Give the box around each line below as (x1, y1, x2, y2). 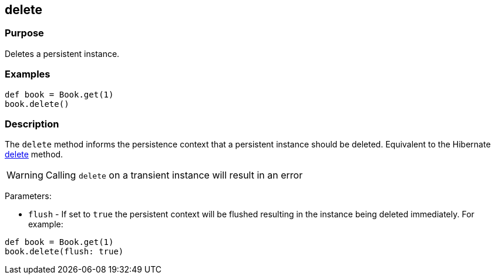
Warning (6, 169, 43, 181)
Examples (5, 68, 50, 80)
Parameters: (5, 191, 52, 201)
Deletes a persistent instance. (5, 48, 120, 59)
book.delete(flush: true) (5, 247, 124, 257)
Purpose (5, 27, 44, 39)
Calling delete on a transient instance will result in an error (45, 169, 303, 181)
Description (5, 117, 59, 130)
